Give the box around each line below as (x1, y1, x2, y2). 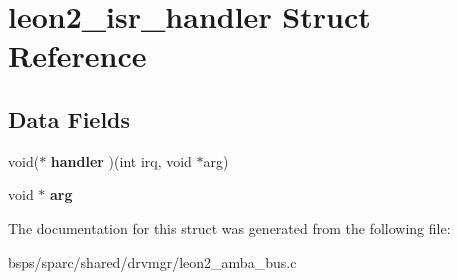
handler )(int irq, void (50, 150, 192, 171)
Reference (8, 35, 147, 76)
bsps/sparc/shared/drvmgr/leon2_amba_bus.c (8, 251, 297, 272)
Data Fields (8, 103, 131, 134)
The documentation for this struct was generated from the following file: (8, 217, 451, 238)
